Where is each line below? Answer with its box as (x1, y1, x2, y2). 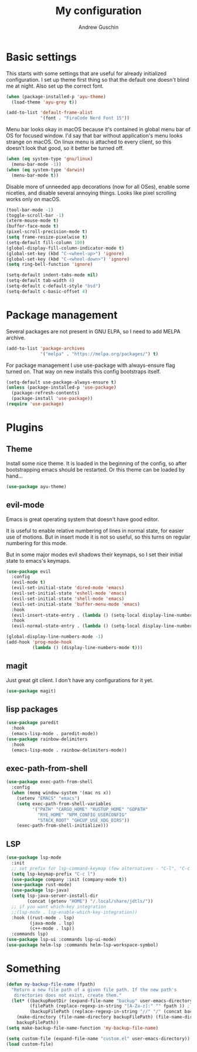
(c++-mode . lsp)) (29, 926, 75, 931)
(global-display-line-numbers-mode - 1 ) (6, 634, 104, 640)
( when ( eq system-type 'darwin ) (6, 166, 85, 173)
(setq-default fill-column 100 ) (6, 239, 85, 245)
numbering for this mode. (6, 539, 67, 546)
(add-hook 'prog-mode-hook (6, 639, 72, 645)
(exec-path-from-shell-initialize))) (16, 823, 109, 829)
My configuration (55, 4, 142, 18)
